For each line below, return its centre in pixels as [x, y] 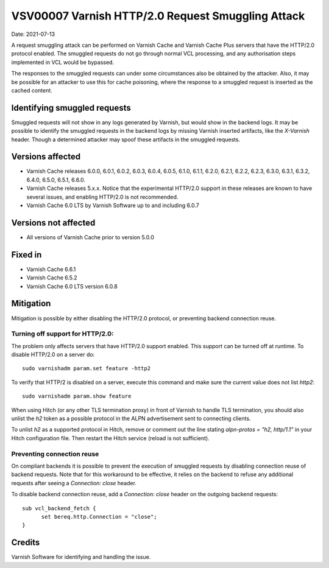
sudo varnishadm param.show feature [77, 396]
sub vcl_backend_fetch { [59, 508]
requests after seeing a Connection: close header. [74, 483]
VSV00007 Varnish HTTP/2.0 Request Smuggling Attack [158, 16]
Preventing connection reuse [55, 454]
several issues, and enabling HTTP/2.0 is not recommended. [102, 197]
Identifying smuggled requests [71, 107]
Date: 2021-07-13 [33, 34]
